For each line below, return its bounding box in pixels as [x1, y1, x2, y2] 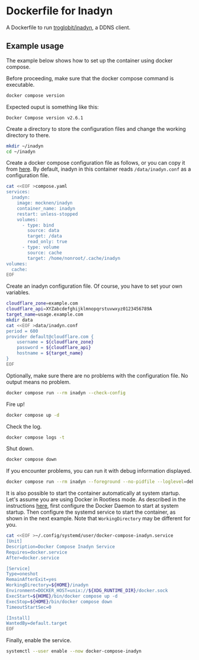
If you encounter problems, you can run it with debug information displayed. [6, 467, 192, 474]
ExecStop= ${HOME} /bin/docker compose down [6, 599, 113, 605]
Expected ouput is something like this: [6, 103, 99, 111]
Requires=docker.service [6, 549, 68, 555]
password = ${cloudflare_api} [17, 345, 92, 351]
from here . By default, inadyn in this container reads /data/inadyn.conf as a [6, 165, 191, 173]
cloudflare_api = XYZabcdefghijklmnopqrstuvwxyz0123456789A [6, 306, 152, 312]
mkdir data [6, 317, 33, 323]
